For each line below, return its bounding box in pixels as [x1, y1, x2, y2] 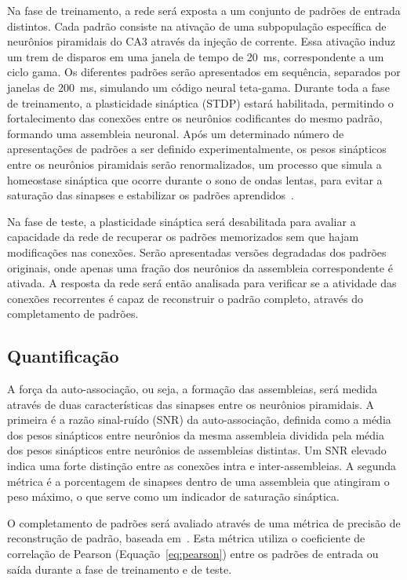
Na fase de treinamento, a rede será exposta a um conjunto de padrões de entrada [7, 2, 401, 18]
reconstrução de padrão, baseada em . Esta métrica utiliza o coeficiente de [7, 530, 365, 546]
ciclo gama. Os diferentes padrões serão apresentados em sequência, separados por [7, 64, 401, 80]
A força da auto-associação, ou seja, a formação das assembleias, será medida [7, 381, 377, 397]
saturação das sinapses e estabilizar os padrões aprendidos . [7, 187, 295, 203]
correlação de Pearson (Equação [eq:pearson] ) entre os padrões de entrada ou [7, 545, 379, 562]
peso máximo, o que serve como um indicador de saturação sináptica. [7, 488, 340, 505]
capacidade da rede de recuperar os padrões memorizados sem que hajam [7, 228, 359, 245]
